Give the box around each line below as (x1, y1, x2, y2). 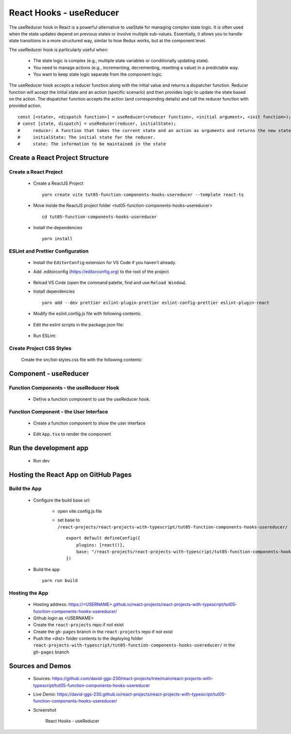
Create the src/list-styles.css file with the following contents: (21, 357, 143, 362)
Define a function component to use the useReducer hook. (33, 396, 150, 402)
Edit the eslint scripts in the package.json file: (33, 322, 124, 327)
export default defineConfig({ (66, 535, 141, 541)
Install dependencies (33, 289, 75, 294)
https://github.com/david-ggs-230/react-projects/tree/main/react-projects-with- (52, 676, 213, 682)
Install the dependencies (33, 224, 82, 230)
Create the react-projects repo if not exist (33, 622, 124, 628)
